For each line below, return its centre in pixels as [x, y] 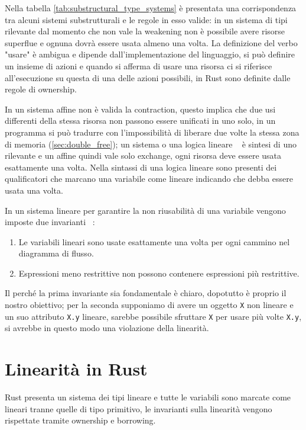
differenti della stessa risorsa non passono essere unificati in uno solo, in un [140, 121]
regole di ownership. [41, 89]
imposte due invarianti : [50, 222]
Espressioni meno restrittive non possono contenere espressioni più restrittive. [159, 273]
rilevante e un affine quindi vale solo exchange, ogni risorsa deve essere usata [143, 155]
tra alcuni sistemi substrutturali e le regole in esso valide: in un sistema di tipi [146, 19]
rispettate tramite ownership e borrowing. [80, 420]
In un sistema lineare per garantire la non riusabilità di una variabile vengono [145, 210]
